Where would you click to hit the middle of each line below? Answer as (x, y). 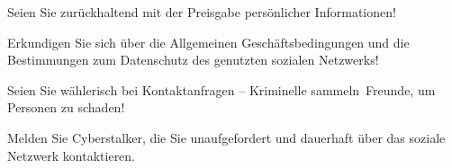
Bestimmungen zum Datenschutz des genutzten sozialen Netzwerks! (193, 60)
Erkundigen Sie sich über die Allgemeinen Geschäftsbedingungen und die (208, 42)
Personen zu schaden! (66, 107)
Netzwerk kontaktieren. (72, 155)
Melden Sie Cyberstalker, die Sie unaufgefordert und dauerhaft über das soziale (226, 137)
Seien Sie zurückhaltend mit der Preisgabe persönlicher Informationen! (202, 12)
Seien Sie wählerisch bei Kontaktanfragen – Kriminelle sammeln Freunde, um (221, 89)
